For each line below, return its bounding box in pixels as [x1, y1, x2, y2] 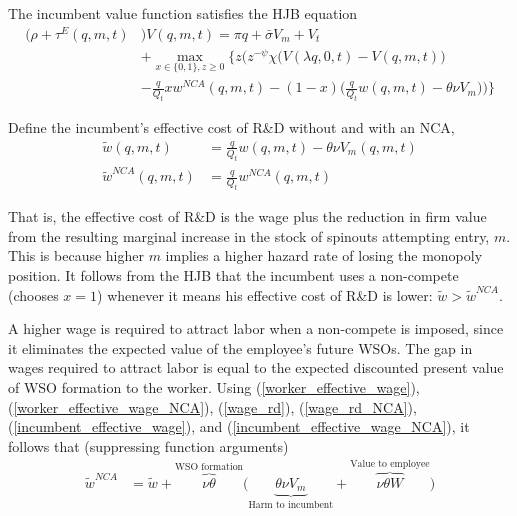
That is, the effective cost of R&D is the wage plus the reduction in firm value [8, 206, 487, 227]
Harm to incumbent [248, 500, 334, 511]
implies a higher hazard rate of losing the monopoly [165, 245, 483, 266]
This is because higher [8, 245, 144, 266]
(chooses [8, 284, 59, 305]
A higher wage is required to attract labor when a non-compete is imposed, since [8, 318, 504, 339]
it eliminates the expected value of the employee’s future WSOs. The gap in [8, 337, 473, 358]
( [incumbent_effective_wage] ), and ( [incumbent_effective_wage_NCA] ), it [8, 416, 470, 437]
